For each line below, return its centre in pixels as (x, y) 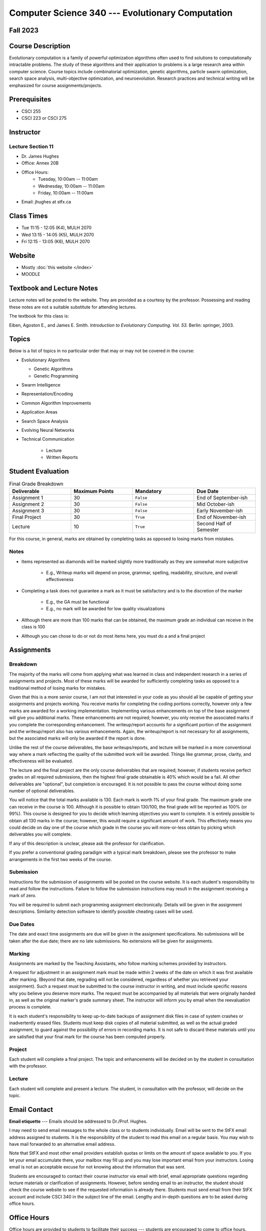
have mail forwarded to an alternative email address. (62, 1144)
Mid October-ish (216, 504)
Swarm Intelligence (41, 385)
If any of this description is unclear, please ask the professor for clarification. (87, 843)
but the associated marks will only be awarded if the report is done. (78, 738)
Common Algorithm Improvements (56, 403)
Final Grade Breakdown (36, 484)
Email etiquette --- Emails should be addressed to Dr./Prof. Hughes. (78, 1121)
